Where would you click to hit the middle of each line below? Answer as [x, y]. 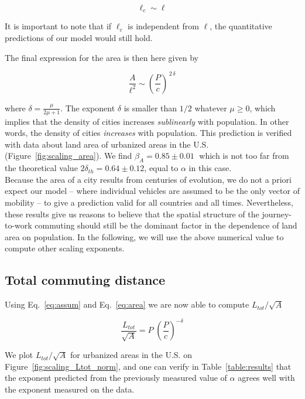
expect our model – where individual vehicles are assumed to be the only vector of [152, 191]
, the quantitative [241, 26]
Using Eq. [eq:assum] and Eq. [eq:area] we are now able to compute [127, 304]
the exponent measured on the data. [70, 389]
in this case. [210, 168]
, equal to [161, 168]
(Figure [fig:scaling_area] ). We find [68, 156]
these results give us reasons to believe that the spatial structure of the [132, 214]
